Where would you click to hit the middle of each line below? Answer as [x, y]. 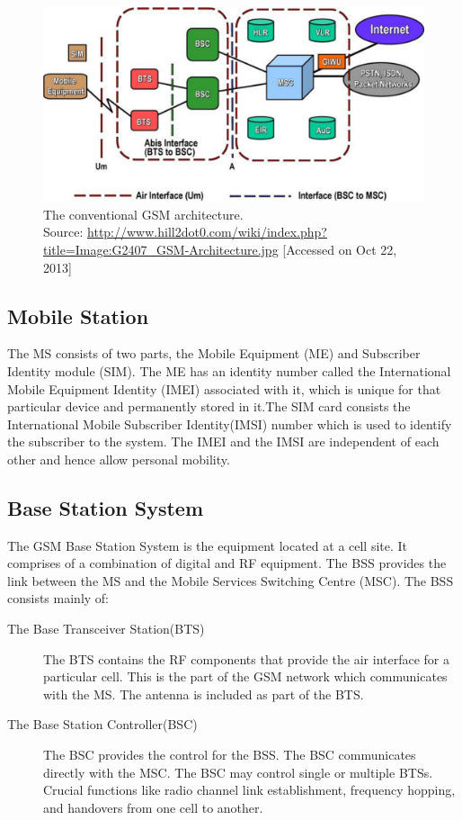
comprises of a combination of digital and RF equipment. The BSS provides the [227, 563]
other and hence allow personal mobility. [119, 459]
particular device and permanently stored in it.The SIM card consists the [209, 406]
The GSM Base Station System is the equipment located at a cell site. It [208, 545]
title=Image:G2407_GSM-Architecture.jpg [161, 249]
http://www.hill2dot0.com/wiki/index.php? [207, 232]
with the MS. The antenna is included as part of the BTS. [204, 694]
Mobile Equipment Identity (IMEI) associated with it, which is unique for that [224, 388]
